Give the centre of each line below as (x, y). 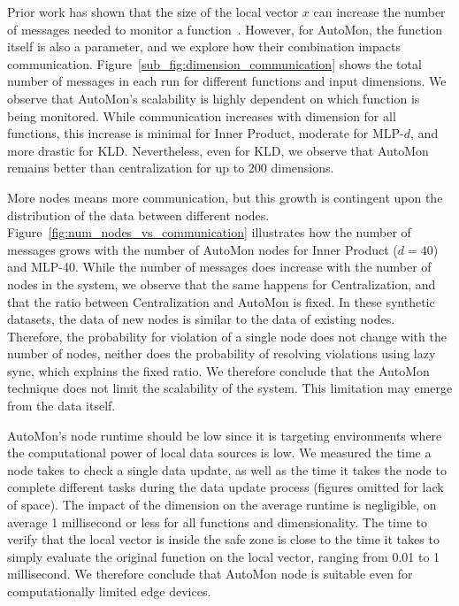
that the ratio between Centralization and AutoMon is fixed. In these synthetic (221, 301)
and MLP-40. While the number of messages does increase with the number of (219, 267)
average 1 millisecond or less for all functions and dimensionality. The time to (217, 522)
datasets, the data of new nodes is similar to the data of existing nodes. (201, 319)
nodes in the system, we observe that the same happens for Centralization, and (222, 284)
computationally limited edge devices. (109, 591)
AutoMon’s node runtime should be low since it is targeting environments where (225, 435)
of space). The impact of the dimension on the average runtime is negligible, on (222, 505)
